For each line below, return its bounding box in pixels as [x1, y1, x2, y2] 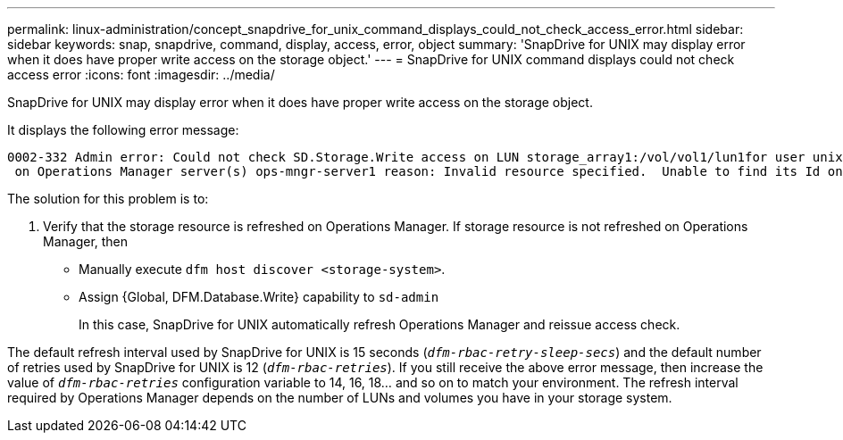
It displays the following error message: [7, 122, 239, 137]
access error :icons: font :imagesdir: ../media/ [7, 67, 275, 82]
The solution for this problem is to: [7, 191, 209, 206]
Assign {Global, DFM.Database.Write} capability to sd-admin [79, 289, 439, 304]
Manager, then [43, 234, 129, 249]
